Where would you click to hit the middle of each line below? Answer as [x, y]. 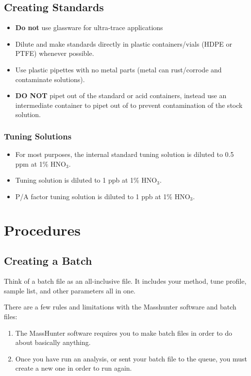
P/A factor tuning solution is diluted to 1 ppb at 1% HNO [103, 196]
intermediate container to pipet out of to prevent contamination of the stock [129, 105]
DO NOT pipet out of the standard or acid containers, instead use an [121, 95]
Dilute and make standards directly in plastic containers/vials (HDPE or [124, 43]
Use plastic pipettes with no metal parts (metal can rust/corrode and [118, 69]
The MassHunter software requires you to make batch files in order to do [124, 333]
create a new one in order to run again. [74, 368]
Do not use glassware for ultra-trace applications [89, 27]
